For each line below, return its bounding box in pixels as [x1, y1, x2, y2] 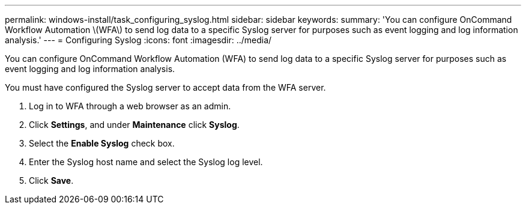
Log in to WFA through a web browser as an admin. [29, 101, 231, 111]
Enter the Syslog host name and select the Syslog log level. [29, 157, 263, 167]
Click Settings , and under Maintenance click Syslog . [29, 120, 240, 130]
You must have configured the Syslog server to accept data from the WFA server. [5, 82, 326, 92]
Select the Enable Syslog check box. [29, 138, 175, 148]
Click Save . [29, 175, 74, 186]
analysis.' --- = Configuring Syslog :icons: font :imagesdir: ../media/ [5, 35, 272, 45]
